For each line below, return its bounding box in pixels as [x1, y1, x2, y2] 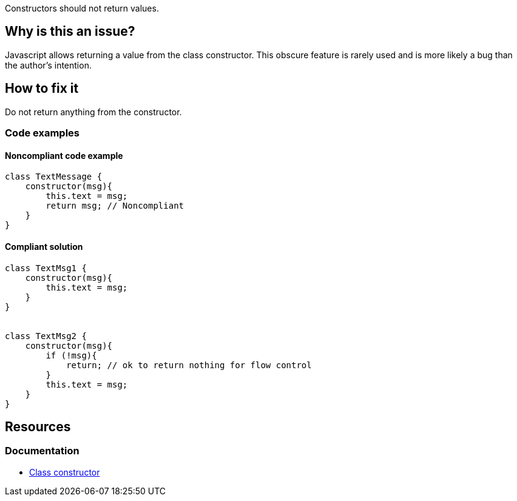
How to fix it [5, 81, 79, 96]
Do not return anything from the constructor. [5, 106, 182, 117]
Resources [5, 419, 71, 434]
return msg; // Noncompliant [46, 201, 184, 211]
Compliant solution [5, 241, 83, 252]
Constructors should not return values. [5, 3, 159, 13]
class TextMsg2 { [5, 331, 87, 341]
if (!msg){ [46, 350, 97, 360]
